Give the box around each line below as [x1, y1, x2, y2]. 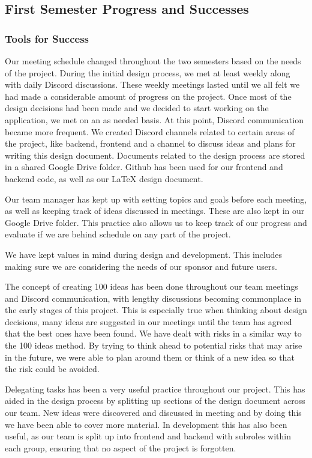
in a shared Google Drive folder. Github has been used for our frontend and [5, 160, 283, 173]
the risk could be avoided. [5, 362, 100, 375]
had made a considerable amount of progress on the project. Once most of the [5, 90, 292, 102]
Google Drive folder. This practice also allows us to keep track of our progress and [5, 216, 307, 228]
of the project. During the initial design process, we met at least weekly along [5, 66, 290, 79]
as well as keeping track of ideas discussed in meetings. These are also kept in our [5, 204, 305, 217]
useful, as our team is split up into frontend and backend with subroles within [5, 430, 292, 442]
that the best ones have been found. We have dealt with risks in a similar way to [5, 327, 302, 340]
